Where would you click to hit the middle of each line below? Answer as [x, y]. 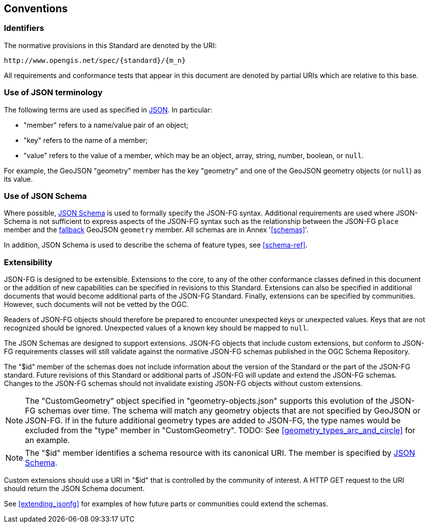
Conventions [36, 9]
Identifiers [24, 28]
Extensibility [28, 262]
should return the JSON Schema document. [75, 489]
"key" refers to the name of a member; [86, 140]
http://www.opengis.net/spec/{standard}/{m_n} [95, 60]
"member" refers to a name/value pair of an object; [106, 125]
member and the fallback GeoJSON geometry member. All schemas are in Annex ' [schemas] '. [156, 230]
